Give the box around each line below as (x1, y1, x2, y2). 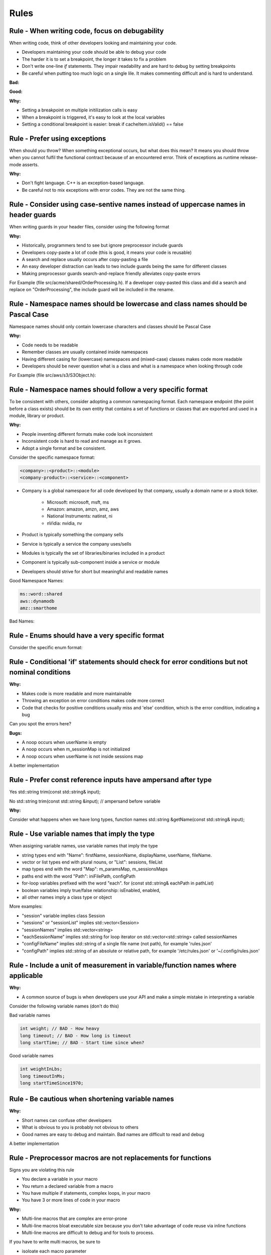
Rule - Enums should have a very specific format (9, 631, 164, 640)
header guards (9, 211, 56, 219)
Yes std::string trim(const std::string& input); (9, 789, 101, 795)
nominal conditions (9, 668, 71, 677)
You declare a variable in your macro (22, 1176, 98, 1182)
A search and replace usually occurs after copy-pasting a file (22, 256, 148, 262)
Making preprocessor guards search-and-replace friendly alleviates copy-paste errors (22, 270, 201, 276)
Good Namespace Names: (9, 578, 64, 584)
